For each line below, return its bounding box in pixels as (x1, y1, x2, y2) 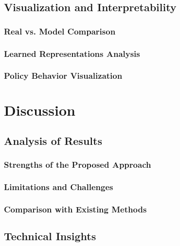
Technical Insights (4, 228, 96, 244)
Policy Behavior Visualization (4, 70, 123, 82)
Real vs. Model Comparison (4, 25, 116, 37)
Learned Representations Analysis (4, 47, 140, 59)
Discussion (4, 100, 75, 120)
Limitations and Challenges (4, 181, 113, 193)
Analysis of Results (4, 133, 102, 148)
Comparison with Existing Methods (4, 203, 147, 215)
